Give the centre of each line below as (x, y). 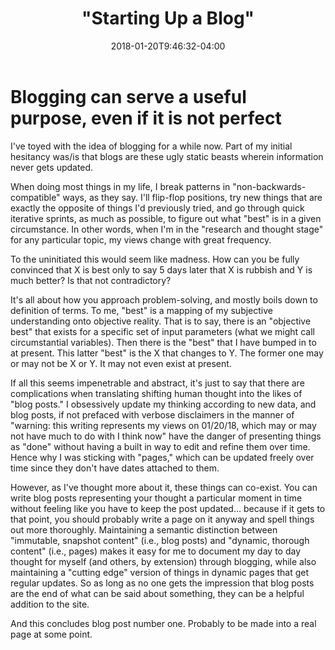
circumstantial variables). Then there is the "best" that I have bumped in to (163, 342)
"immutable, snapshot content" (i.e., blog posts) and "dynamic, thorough (160, 540)
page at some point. (51, 634)
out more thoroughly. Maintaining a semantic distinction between (144, 529)
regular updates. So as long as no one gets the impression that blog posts (162, 583)
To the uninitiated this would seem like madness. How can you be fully (155, 259)
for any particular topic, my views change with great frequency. (141, 239)
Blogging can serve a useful (128, 96)
